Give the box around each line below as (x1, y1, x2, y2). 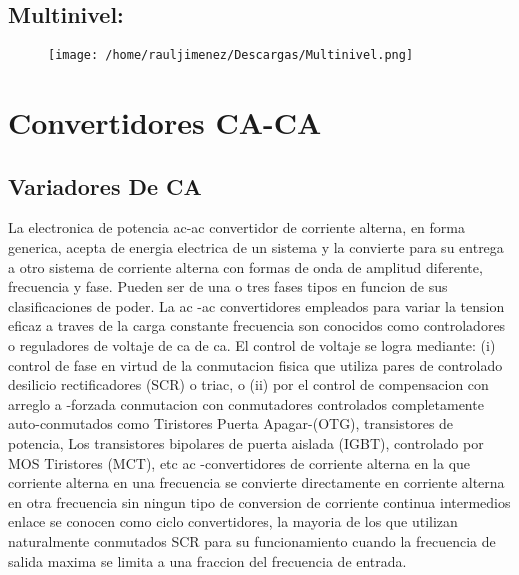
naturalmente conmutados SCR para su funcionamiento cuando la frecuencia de (8, 530, 496, 551)
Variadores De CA (8, 170, 202, 201)
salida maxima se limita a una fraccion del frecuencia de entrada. (8, 550, 407, 571)
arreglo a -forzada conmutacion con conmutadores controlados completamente (8, 393, 484, 414)
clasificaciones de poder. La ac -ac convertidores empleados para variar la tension (8, 295, 505, 316)
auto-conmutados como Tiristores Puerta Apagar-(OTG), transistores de (8, 413, 454, 434)
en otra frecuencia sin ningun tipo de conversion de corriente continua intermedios (8, 491, 511, 512)
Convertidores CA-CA (8, 102, 322, 143)
